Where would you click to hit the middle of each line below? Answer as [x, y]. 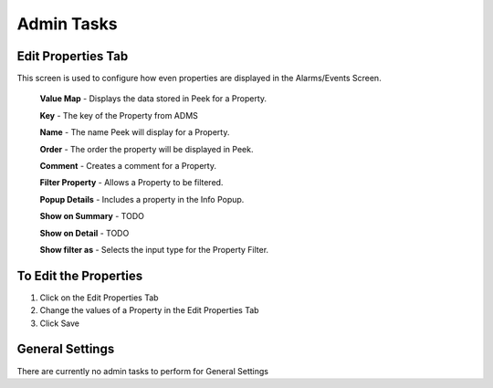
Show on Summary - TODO [92, 216]
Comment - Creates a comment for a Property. [128, 166]
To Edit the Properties [80, 275]
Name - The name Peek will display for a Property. [135, 132]
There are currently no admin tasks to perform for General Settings [143, 371]
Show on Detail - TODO [84, 233]
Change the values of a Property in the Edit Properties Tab [149, 310]
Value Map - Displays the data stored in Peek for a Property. [153, 99]
